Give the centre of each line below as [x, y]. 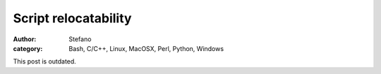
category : [28, 48]
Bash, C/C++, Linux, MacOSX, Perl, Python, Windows [146, 48]
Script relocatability [72, 18]
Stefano [80, 39]
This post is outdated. [45, 61]
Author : [25, 39]
